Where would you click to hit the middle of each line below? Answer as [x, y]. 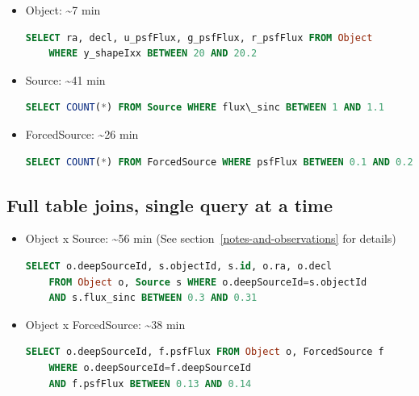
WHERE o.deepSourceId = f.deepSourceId [150, 367]
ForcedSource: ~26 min [82, 133]
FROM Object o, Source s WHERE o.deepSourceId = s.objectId [208, 282]
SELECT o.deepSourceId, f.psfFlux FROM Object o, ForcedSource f [205, 352]
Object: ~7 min [63, 10]
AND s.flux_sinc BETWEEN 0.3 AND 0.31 [153, 298]
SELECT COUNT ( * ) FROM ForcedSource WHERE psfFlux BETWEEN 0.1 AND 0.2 [219, 162]
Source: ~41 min [65, 79]
